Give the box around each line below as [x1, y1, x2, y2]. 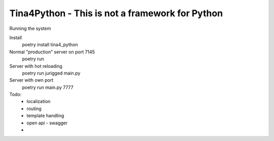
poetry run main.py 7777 [22, 84, 74, 90]
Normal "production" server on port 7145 [9, 49, 95, 55]
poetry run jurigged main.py [22, 70, 81, 76]
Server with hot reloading [9, 63, 63, 69]
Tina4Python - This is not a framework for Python [9, 8, 223, 19]
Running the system [9, 25, 51, 31]
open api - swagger [26, 120, 68, 126]
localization [26, 98, 51, 104]
